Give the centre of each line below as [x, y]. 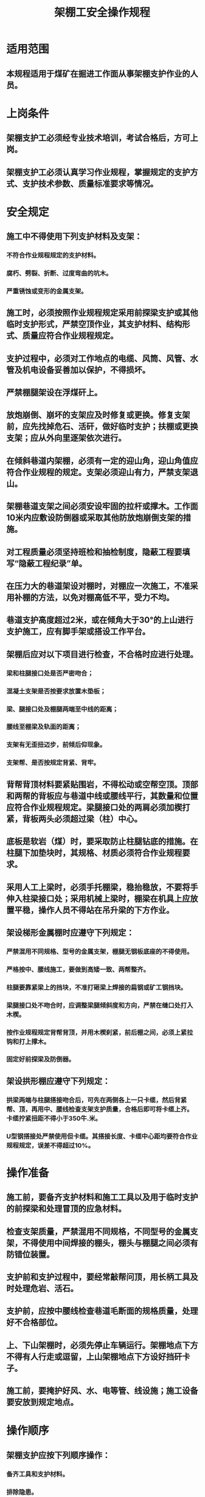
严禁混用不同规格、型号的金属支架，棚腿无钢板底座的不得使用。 [100, 952]
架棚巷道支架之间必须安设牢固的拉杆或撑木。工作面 [102, 507]
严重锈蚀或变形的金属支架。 [47, 291]
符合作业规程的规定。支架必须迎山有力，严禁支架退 [102, 472]
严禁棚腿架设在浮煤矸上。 [54, 392]
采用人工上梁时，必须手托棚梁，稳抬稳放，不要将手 [102, 887]
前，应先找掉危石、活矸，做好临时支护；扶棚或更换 [102, 427]
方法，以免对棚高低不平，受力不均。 [106, 598]
